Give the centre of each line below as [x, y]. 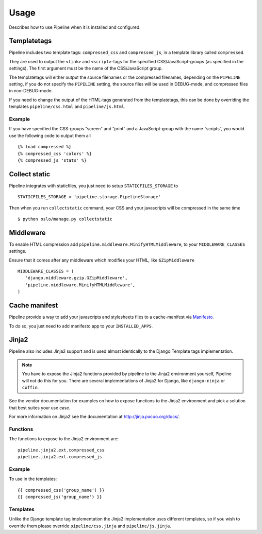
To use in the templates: [33, 479]
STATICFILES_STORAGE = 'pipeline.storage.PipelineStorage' [89, 197]
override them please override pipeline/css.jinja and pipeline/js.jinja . [90, 526]
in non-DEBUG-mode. [31, 91]
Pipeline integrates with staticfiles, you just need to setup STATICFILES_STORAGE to [93, 186]
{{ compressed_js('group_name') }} [60, 497]
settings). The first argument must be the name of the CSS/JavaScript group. [86, 69]
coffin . [30, 387]
